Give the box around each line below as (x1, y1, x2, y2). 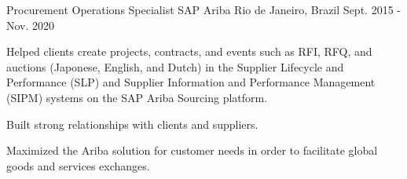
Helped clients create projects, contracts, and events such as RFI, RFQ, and (6, 43, 372, 60)
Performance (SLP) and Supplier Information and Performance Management (6, 74, 376, 90)
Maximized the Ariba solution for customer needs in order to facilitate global (6, 142, 378, 159)
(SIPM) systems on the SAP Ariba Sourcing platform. (6, 89, 268, 105)
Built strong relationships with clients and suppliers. (6, 115, 258, 132)
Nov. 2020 (6, 16, 55, 33)
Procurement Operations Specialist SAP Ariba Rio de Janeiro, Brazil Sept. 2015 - (6, 2, 401, 17)
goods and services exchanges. (6, 157, 150, 174)
